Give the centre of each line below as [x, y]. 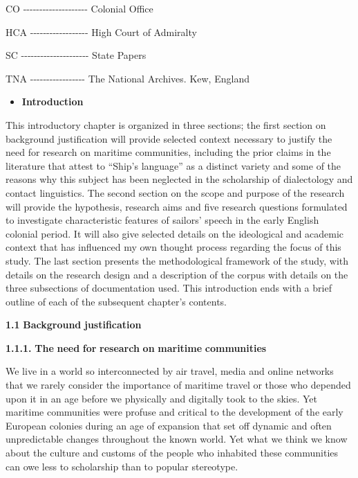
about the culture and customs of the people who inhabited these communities [172, 453]
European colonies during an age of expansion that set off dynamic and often [169, 425]
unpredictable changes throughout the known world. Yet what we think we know [177, 439]
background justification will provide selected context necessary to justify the [169, 138]
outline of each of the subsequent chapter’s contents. [116, 301]
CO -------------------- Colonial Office [79, 8]
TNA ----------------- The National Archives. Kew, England [128, 78]
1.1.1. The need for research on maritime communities [136, 347]
